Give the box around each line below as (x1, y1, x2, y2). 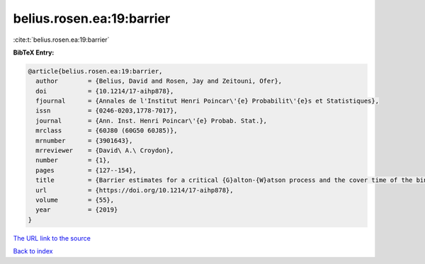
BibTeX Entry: (13, 48, 55, 57)
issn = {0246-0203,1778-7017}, (35, 107, 178, 115)
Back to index (13, 247, 53, 256)
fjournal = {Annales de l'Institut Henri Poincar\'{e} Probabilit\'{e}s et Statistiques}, (35, 97, 379, 105)
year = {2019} (35, 206, 118, 214)
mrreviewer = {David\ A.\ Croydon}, (35, 147, 174, 155)
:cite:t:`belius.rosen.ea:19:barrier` (13, 35, 110, 44)
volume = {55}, (35, 196, 115, 204)
